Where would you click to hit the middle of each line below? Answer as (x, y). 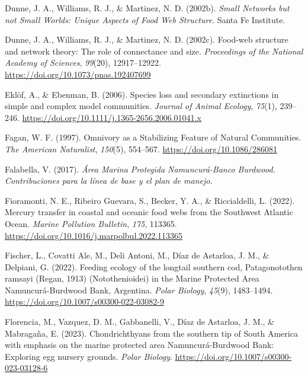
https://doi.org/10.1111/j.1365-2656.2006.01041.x (112, 117)
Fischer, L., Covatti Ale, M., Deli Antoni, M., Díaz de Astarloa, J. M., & (137, 255)
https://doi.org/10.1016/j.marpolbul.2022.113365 (94, 235)
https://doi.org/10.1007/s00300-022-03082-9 (84, 301)
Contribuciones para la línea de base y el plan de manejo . (109, 180)
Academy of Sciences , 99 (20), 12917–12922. (83, 63)
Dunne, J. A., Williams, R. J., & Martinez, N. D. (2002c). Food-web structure (147, 39)
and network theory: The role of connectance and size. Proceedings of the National (154, 51)
